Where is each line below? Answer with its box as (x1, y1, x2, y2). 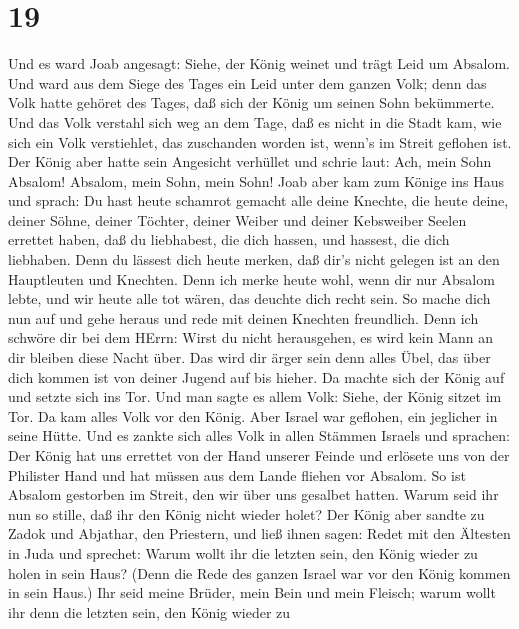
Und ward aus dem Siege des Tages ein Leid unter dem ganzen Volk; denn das (8, 72, 487, 93)
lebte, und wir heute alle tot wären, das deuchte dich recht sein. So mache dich (8, 288, 491, 309)
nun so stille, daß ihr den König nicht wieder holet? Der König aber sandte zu (8, 503, 485, 524)
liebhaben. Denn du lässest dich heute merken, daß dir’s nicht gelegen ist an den (8, 249, 500, 270)
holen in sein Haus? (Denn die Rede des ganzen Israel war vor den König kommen (8, 562, 511, 583)
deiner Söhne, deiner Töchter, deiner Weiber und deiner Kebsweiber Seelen (8, 209, 467, 230)
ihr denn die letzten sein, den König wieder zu (8, 601, 291, 622)
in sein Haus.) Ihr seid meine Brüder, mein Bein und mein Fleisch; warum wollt (8, 582, 496, 603)
